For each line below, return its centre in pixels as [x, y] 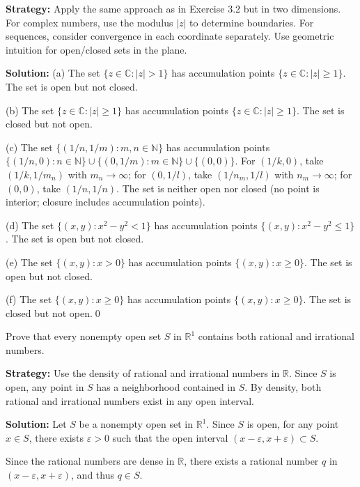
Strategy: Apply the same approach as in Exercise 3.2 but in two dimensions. [173, 8]
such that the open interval [170, 437]
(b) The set [30, 110]
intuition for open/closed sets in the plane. [96, 49]
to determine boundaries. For [252, 22]
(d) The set [30, 225]
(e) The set [29, 262]
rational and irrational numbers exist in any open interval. [130, 400]
